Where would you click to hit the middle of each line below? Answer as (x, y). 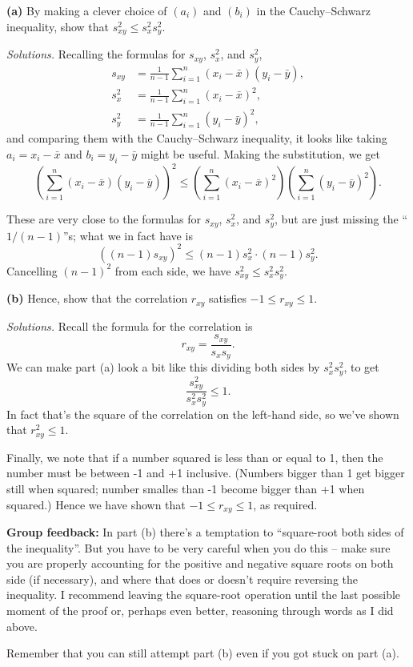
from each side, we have (173, 270)
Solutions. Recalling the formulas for (96, 54)
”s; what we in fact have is (128, 235)
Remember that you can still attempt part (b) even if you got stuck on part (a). (203, 653)
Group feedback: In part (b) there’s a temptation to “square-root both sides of (205, 532)
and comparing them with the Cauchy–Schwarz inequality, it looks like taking (197, 138)
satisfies (228, 298)
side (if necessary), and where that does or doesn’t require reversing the (182, 579)
